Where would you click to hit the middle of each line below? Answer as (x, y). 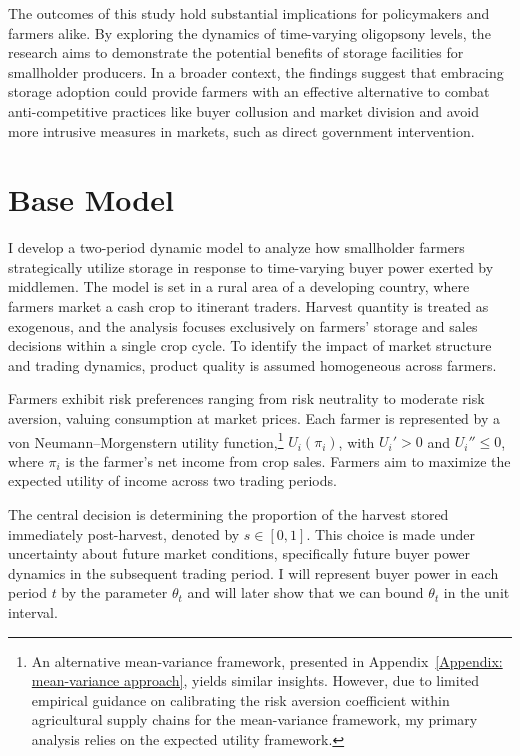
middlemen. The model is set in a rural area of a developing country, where (239, 286)
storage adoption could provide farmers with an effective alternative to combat (249, 91)
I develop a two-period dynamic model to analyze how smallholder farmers (236, 247)
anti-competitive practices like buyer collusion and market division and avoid (243, 110)
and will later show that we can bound (305, 592)
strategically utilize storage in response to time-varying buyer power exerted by (251, 266)
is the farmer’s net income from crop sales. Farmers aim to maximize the (288, 460)
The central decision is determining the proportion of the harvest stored (228, 514)
